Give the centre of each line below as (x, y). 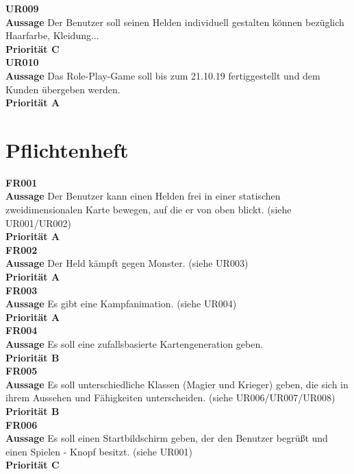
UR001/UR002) (39, 223)
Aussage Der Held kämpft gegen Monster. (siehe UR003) (127, 263)
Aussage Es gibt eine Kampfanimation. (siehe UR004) (121, 304)
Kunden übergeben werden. (63, 89)
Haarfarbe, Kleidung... (52, 35)
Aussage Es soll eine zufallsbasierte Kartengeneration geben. (135, 344)
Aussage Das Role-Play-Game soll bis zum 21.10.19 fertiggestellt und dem (163, 75)
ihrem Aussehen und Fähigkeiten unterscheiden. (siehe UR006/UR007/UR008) (170, 398)
